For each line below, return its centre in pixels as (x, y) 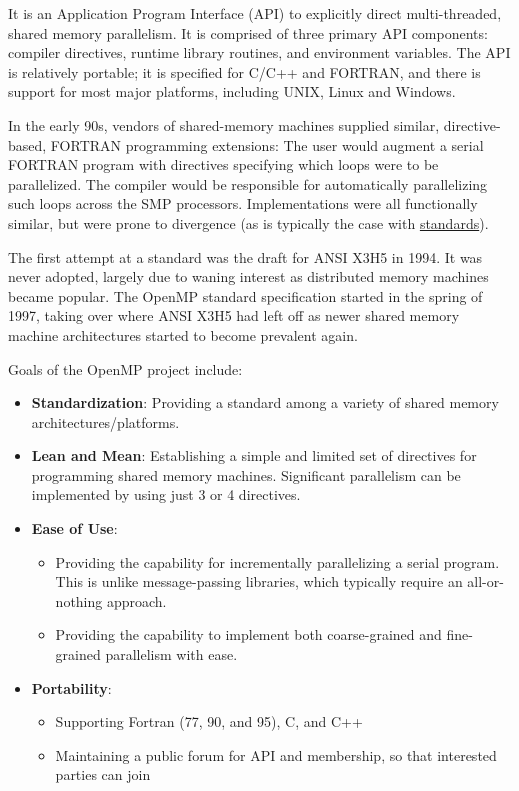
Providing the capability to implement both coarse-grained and (248, 634)
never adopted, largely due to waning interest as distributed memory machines (248, 276)
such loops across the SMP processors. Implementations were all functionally (243, 203)
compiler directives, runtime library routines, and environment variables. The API (259, 52)
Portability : (71, 687)
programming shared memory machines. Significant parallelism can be (246, 474)
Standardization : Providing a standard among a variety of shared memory (265, 402)
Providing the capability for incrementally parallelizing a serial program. (277, 561)
